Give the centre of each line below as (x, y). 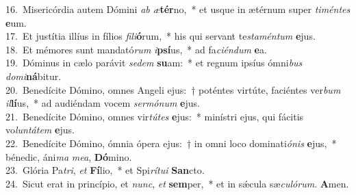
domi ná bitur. (34, 76)
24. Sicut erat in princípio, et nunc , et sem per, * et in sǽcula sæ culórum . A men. (177, 183)
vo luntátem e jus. (40, 130)
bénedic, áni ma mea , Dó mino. (69, 156)
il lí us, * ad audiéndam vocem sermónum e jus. (103, 103)
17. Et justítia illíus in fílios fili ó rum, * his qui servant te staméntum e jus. (161, 36)
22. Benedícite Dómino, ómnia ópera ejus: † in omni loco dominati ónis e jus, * (171, 143)
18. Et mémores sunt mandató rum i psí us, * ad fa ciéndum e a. (136, 49)
